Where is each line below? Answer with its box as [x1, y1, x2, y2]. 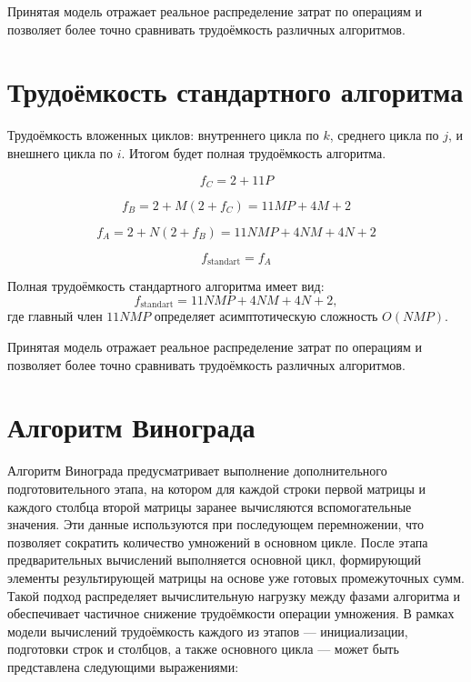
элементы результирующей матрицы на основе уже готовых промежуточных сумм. [7, 567, 465, 587]
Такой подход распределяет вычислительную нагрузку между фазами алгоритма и [7, 586, 461, 605]
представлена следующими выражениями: [7, 657, 239, 676]
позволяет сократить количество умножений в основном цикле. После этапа [7, 532, 428, 551]
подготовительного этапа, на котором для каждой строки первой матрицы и [7, 478, 426, 497]
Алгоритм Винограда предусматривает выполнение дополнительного [7, 461, 387, 480]
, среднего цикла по [329, 125, 439, 145]
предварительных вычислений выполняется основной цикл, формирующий [7, 550, 422, 569]
